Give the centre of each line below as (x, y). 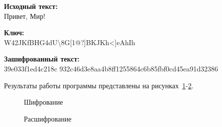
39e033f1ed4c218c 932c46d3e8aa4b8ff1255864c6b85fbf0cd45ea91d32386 (111, 68)
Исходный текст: (31, 6)
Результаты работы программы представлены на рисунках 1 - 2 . (99, 85)
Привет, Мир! (25, 16)
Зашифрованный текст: (42, 59)
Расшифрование (48, 118)
